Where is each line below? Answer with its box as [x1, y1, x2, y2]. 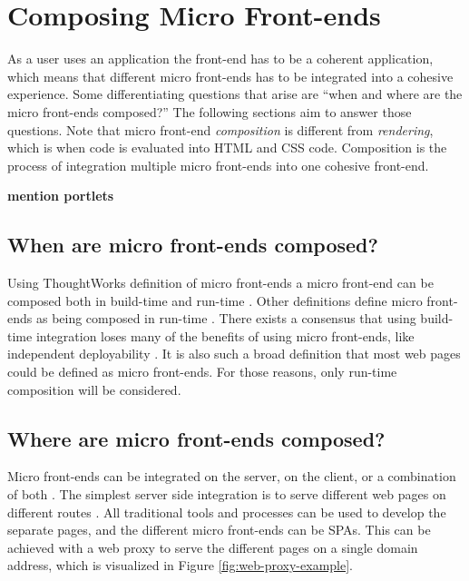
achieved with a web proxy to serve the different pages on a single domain [7, 537, 418, 556]
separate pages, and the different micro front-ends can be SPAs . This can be [7, 520, 431, 539]
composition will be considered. [7, 379, 181, 399]
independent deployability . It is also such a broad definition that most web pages [7, 344, 461, 363]
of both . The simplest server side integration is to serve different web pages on [7, 485, 446, 504]
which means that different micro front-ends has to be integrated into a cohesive [7, 66, 454, 85]
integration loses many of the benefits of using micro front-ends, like [35, 326, 415, 345]
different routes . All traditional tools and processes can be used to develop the [7, 502, 446, 521]
